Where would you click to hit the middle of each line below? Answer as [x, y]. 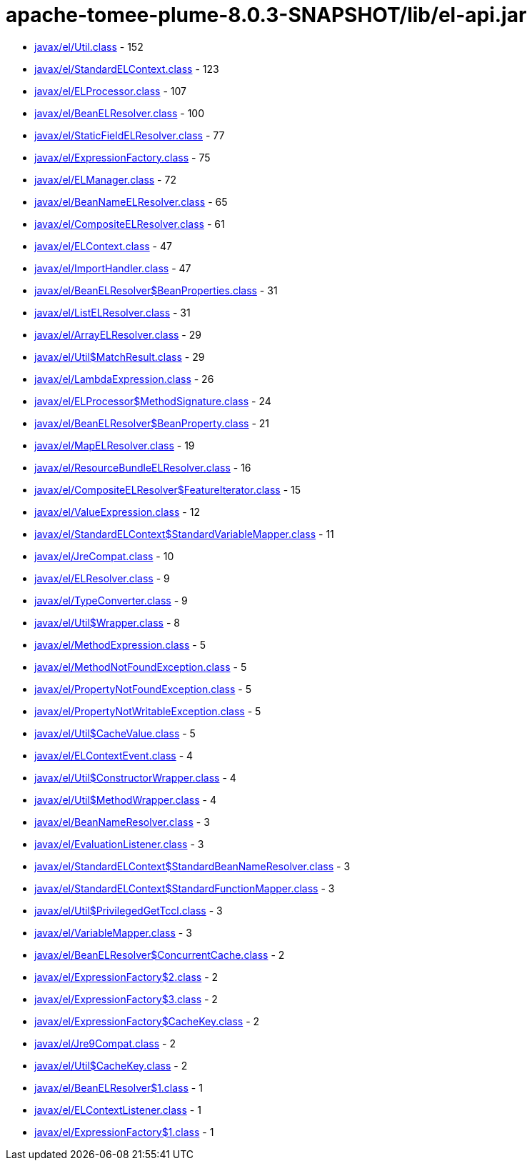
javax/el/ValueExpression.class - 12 [117, 512]
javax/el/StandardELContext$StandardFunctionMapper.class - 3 [185, 888]
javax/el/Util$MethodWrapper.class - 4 [125, 799]
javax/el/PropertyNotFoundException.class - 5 [143, 689]
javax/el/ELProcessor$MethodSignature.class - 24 [153, 401]
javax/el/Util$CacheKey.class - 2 [111, 1065]
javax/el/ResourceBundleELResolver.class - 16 [143, 467]
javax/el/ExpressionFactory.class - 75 [122, 157]
